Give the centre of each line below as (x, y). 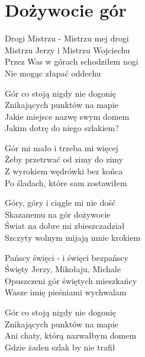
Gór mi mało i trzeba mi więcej (62, 147)
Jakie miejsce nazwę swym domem (67, 116)
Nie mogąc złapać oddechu (53, 73)
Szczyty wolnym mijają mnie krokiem (73, 238)
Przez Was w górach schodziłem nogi (72, 61)
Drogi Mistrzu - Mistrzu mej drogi (67, 38)
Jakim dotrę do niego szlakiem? (62, 128)
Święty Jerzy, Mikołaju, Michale (63, 269)
